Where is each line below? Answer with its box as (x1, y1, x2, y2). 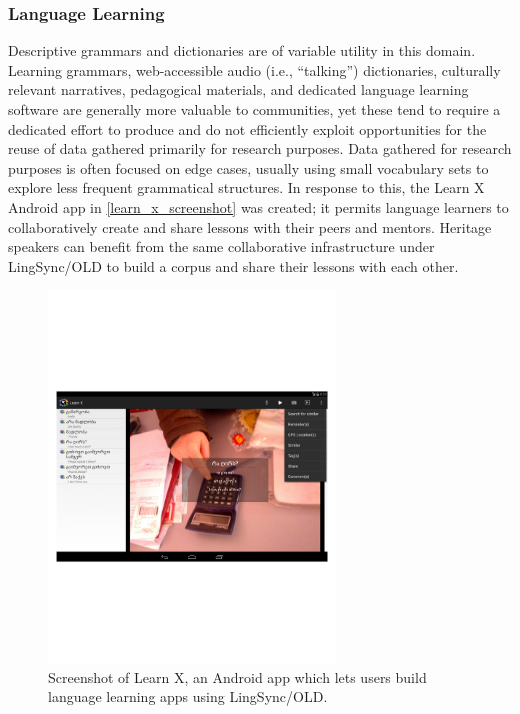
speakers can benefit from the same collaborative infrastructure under (8, 236, 435, 257)
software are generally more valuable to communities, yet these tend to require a (8, 99, 501, 119)
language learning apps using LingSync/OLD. (48, 686, 328, 707)
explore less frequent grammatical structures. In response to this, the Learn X (8, 177, 485, 198)
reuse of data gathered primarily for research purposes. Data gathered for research (8, 138, 512, 159)
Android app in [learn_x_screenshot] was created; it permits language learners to (8, 196, 509, 217)
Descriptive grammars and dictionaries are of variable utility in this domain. (8, 40, 476, 61)
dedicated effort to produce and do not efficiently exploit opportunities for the (8, 118, 487, 139)
